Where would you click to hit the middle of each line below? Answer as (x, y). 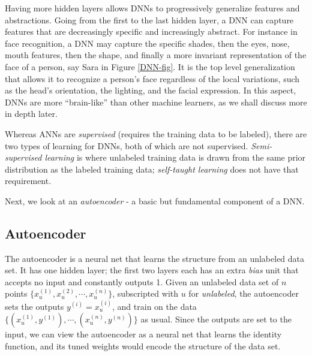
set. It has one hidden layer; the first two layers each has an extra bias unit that (152, 270)
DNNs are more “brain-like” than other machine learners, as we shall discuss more (156, 102)
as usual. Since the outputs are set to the (216, 319)
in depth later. (31, 114)
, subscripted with (145, 293)
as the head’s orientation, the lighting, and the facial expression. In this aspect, (151, 90)
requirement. (28, 181)
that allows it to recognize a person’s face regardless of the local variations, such (152, 78)
